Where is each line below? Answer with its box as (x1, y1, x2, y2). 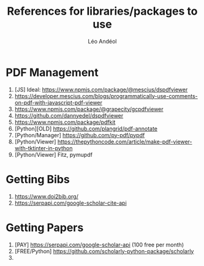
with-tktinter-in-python (14, 144, 73, 151)
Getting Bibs (6, 172, 70, 186)
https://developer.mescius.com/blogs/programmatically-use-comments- (14, 92, 198, 99)
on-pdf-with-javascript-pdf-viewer (14, 99, 102, 106)
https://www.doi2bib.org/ (14, 192, 79, 200)
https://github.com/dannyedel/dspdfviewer (14, 112, 124, 119)
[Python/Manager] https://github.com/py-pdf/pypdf (14, 131, 145, 139)
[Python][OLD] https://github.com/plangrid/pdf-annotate (14, 124, 157, 132)
